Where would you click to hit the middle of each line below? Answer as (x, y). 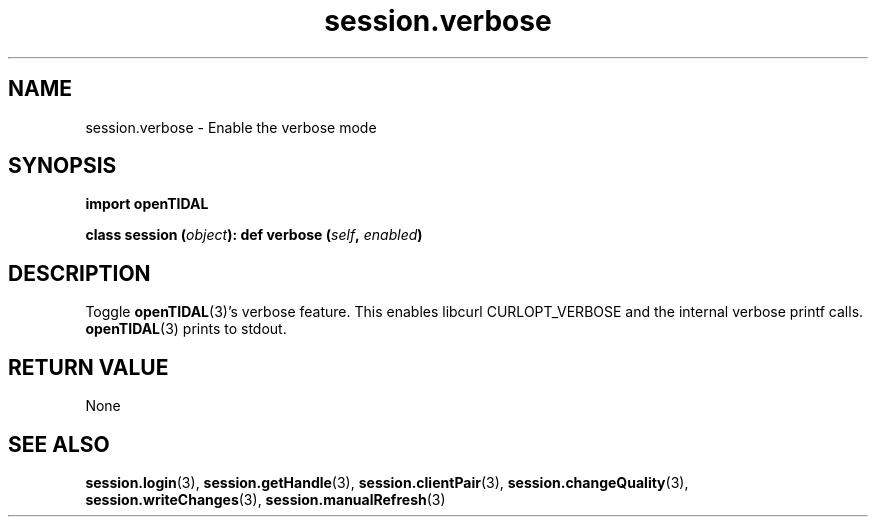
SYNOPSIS (62, 166)
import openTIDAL (147, 204)
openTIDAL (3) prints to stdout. (186, 329)
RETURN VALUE (88, 367)
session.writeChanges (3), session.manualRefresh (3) (265, 499)
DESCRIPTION (79, 273)
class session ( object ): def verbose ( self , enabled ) (254, 235)
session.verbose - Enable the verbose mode (231, 127)
